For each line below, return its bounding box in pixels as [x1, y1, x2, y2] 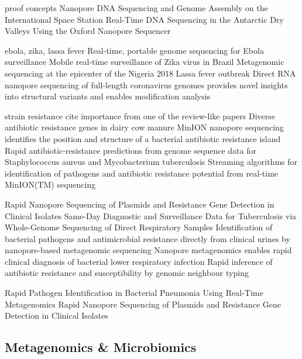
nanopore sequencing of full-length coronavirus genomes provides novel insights [5, 78, 288, 91]
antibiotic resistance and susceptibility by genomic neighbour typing [5, 267, 249, 279]
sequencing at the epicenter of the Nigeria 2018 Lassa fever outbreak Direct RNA [5, 67, 296, 79]
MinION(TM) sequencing [5, 178, 96, 191]
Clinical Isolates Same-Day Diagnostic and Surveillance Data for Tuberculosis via [5, 209, 297, 222]
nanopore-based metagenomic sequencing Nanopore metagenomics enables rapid [5, 244, 292, 256]
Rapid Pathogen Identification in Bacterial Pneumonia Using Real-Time [5, 286, 263, 299]
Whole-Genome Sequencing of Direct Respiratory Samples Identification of [5, 221, 273, 233]
